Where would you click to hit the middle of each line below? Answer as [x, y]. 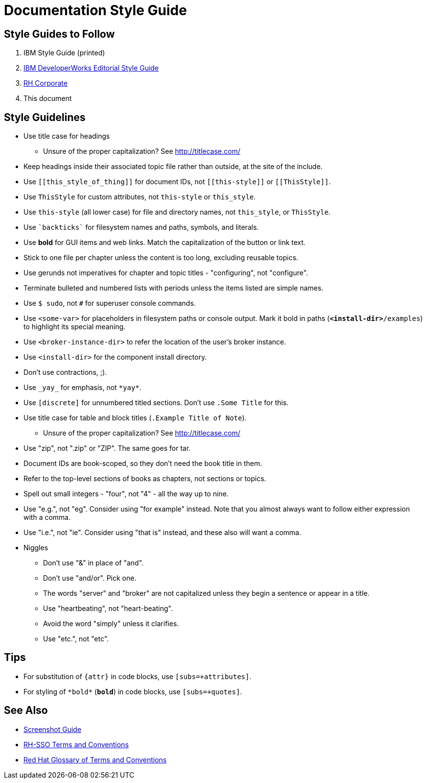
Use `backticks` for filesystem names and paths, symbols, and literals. [141, 227]
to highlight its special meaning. [75, 327]
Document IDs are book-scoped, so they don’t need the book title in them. [143, 464]
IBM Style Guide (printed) [64, 53]
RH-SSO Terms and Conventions [76, 744]
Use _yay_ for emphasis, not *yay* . [83, 388]
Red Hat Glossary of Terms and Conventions [95, 759]
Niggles [36, 548]
